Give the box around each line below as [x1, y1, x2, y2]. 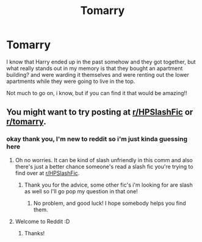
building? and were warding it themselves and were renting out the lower [6, 71, 189, 78]
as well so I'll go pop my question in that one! [24, 187, 139, 195]
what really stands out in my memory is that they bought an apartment [6, 65, 183, 72]
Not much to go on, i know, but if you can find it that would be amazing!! [6, 89, 187, 96]
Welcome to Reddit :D [15, 218, 70, 225]
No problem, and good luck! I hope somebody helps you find [33, 199, 186, 207]
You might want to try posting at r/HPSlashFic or [6, 107, 193, 118]
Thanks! [24, 229, 45, 237]
